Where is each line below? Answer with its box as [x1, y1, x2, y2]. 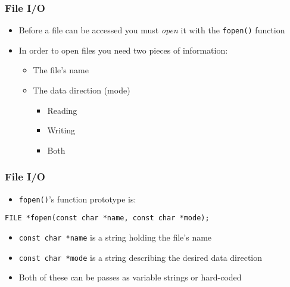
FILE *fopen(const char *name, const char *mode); [5, 214, 210, 223]
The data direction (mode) [33, 84, 130, 96]
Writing [47, 124, 76, 136]
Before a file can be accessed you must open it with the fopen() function [18, 24, 285, 36]
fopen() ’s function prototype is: [18, 192, 136, 205]
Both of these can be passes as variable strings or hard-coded [18, 271, 242, 283]
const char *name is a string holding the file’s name [18, 230, 212, 243]
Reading [47, 104, 77, 116]
